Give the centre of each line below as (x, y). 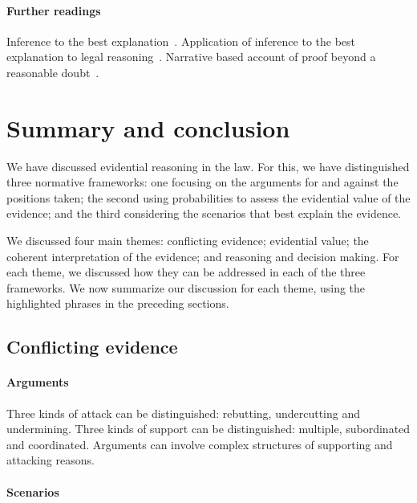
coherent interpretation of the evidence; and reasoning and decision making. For (203, 256)
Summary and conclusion (148, 127)
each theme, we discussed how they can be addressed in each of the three (186, 272)
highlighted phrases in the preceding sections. (118, 303)
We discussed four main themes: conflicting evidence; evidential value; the (188, 241)
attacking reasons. (51, 460)
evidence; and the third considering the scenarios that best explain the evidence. (204, 213)
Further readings (54, 10)
